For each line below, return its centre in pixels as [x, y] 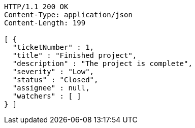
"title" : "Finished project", [75, 55]
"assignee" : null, [51, 88]
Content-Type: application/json [68, 15]
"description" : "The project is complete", [102, 63]
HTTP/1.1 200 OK [36, 7]
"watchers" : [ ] [47, 96]
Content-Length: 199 [45, 23]
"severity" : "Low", [53, 72]
